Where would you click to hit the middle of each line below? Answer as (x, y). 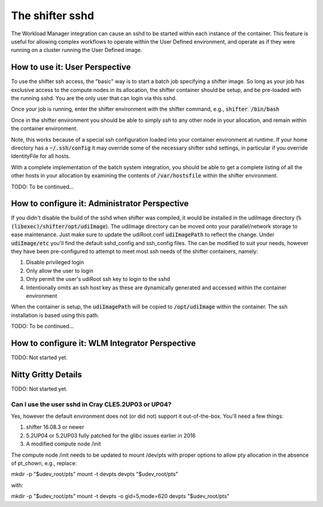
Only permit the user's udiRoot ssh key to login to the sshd (98, 279)
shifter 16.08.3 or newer (55, 427)
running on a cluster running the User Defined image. (77, 50)
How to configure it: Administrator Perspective (100, 204)
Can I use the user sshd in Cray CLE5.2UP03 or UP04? (91, 404)
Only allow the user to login (60, 271)
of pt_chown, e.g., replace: (44, 463)
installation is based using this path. (55, 315)
